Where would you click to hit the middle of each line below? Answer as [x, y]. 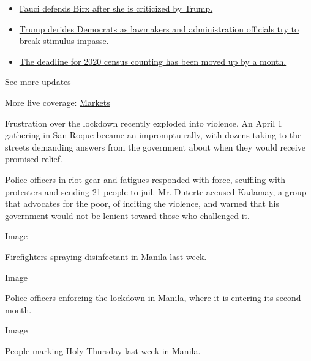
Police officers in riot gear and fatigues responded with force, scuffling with [145, 179]
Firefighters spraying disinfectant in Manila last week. [106, 256]
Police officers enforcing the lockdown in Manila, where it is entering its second [153, 298]
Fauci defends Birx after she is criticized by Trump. [116, 8]
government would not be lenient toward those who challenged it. [127, 215]
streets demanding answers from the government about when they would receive [155, 147]
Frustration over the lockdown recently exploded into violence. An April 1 [144, 123]
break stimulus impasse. [64, 41]
